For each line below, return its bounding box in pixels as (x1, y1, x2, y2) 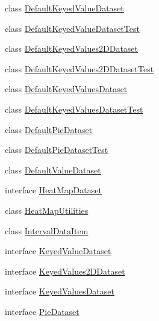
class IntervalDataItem (5, 224, 89, 237)
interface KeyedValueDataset (5, 245, 111, 257)
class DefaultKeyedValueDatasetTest (5, 22, 140, 34)
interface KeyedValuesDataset (5, 285, 114, 298)
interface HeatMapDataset (5, 184, 102, 196)
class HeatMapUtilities (5, 204, 89, 216)
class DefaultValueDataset (5, 163, 101, 176)
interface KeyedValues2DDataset (5, 264, 125, 277)
